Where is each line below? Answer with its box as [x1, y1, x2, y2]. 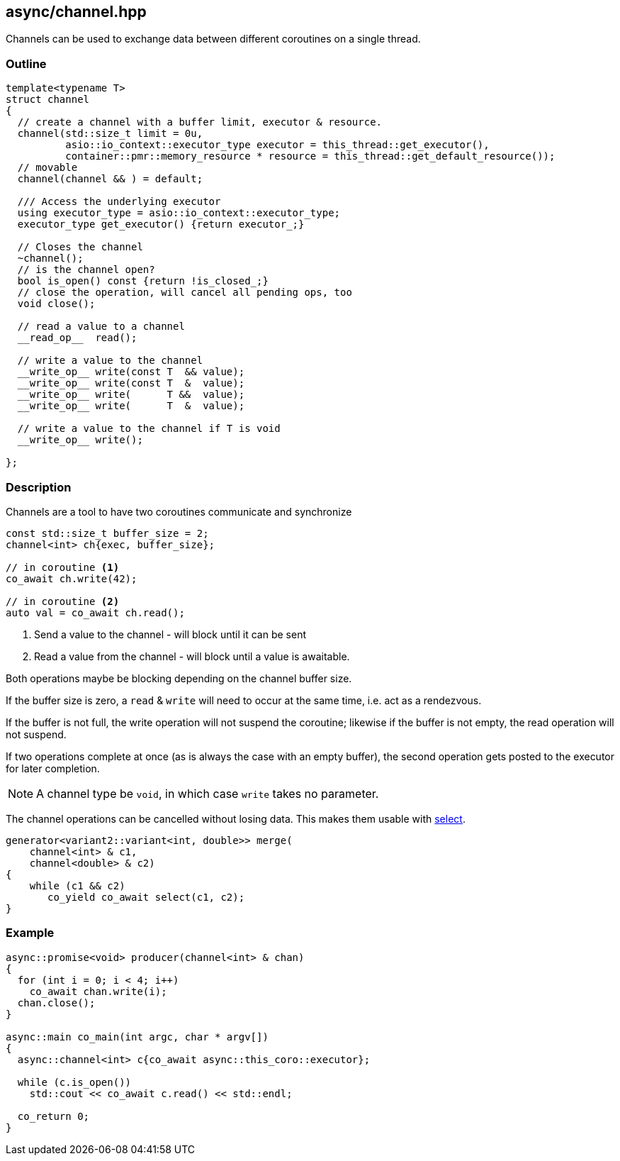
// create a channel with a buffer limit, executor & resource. [17, 116, 383, 128]
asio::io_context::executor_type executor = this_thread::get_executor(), [65, 139, 490, 151]
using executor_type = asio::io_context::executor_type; [17, 207, 341, 219]
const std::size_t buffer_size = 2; [6, 527, 209, 539]
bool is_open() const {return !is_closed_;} [17, 275, 269, 287]
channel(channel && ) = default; [17, 173, 203, 185]
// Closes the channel [17, 241, 143, 253]
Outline [6, 56, 47, 71]
